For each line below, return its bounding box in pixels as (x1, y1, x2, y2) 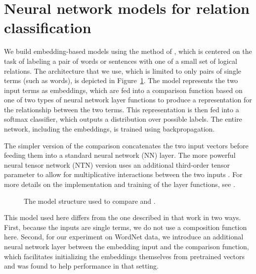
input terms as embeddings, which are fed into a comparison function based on (4, 85, 243, 95)
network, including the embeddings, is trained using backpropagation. (4, 124, 215, 134)
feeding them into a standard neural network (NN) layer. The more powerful (4, 150, 236, 160)
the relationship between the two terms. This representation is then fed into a (4, 104, 239, 114)
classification (4, 17, 91, 38)
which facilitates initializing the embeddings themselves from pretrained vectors (4, 251, 245, 261)
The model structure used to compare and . (24, 195, 156, 206)
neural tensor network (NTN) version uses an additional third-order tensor (4, 159, 230, 170)
